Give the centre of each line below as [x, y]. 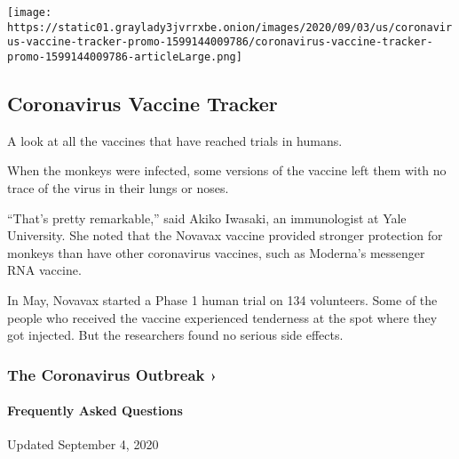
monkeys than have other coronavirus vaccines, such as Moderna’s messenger [216, 252]
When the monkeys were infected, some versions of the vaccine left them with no [227, 170]
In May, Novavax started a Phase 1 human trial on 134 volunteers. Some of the [222, 299]
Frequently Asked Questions [95, 411]
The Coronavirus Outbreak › [112, 374]
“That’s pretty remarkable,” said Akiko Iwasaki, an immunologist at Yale [207, 217]
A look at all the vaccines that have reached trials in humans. [175, 140]
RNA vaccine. [44, 270]
